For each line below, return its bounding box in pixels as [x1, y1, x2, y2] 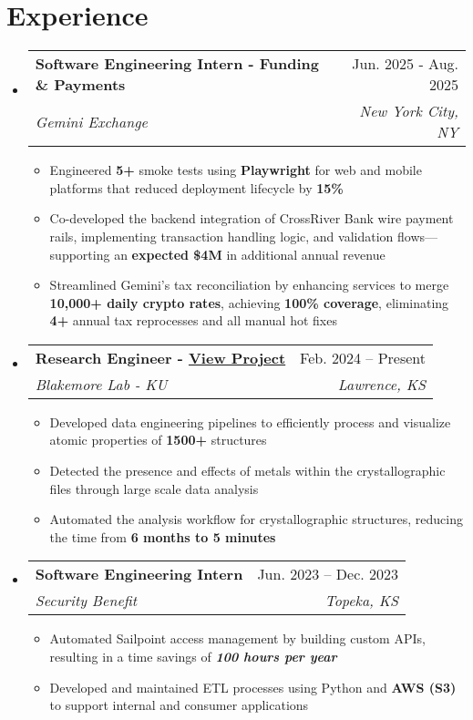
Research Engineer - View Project [35, 346, 286, 368]
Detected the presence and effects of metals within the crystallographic [49, 461, 446, 480]
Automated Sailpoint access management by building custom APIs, [49, 629, 426, 648]
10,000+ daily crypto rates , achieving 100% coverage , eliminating [49, 293, 449, 312]
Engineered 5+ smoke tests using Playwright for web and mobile [49, 160, 422, 180]
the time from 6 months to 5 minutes [49, 527, 276, 546]
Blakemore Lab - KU [35, 373, 168, 395]
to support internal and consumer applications [49, 695, 309, 715]
